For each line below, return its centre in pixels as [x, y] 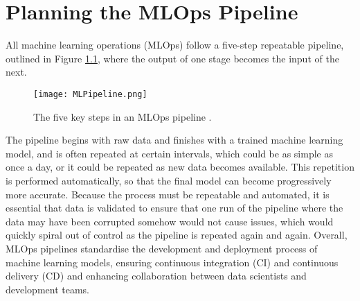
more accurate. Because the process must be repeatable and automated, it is [168, 194]
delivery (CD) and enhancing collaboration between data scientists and [156, 276]
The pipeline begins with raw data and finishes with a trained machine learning [174, 140]
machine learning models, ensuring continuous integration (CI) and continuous [172, 262]
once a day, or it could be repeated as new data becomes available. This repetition [180, 167]
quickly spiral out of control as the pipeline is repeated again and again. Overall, [177, 235]
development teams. [48, 289]
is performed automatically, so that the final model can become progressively [169, 180]
